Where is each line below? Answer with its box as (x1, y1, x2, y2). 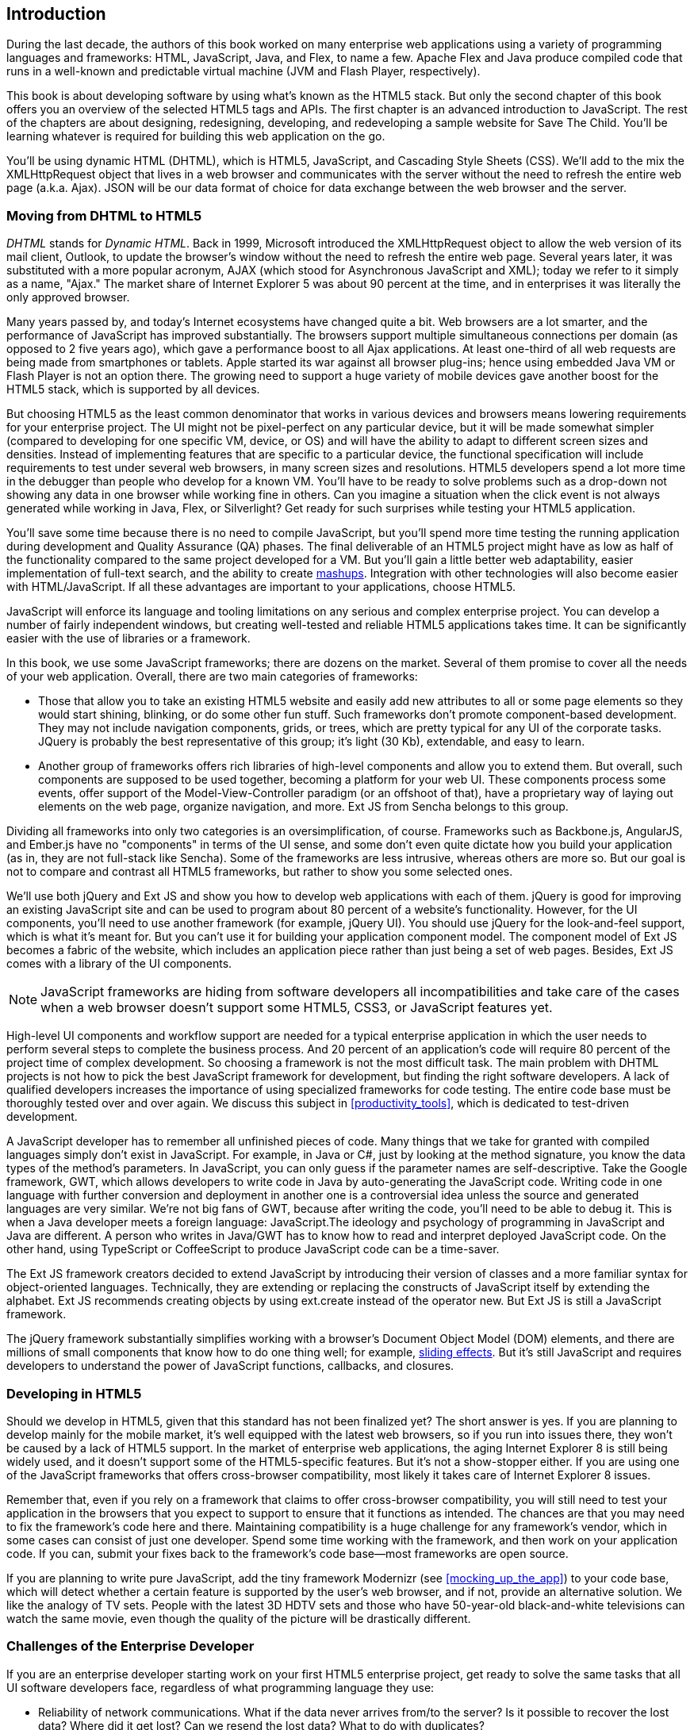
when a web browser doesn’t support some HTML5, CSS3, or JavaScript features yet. (40, 999, 553, 1016)
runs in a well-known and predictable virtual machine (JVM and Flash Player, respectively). (6, 64, 481, 79)
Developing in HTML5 (6, 1385, 142, 1402)
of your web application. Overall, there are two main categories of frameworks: (6, 669, 418, 684)
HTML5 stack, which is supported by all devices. (6, 382, 260, 397)
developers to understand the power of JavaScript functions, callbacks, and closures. (6, 1359, 454, 1373)
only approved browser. (6, 290, 130, 305)
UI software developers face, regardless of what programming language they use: (6, 1680, 435, 1694)
